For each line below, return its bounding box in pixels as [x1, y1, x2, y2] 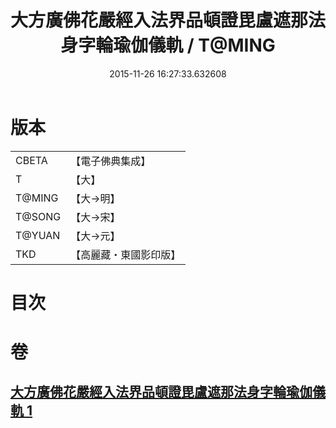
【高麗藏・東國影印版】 [70, 247, 182, 261]
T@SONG [15, 209, 62, 223]
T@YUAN [15, 228, 61, 242]
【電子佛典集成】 [70, 154, 152, 168]
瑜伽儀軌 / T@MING [113, 34, 276, 57]
